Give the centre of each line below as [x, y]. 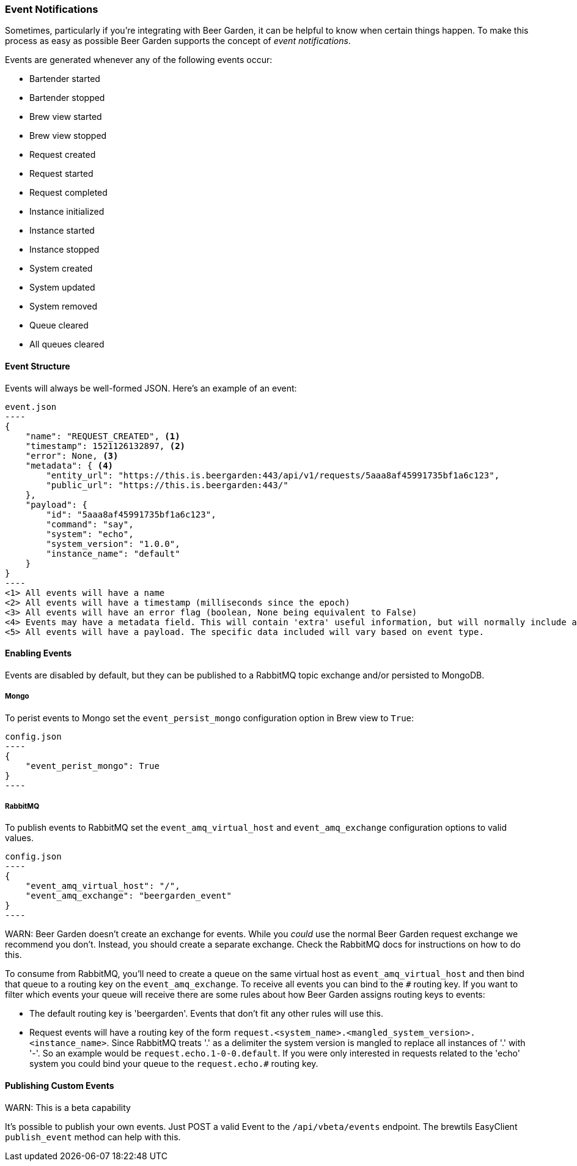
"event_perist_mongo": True [92, 766]
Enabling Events [39, 653]
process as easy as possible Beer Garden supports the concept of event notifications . [178, 41]
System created [61, 269]
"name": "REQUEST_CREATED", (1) [103, 436]
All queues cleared [67, 344]
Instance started [62, 231]
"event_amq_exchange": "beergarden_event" [128, 896]
